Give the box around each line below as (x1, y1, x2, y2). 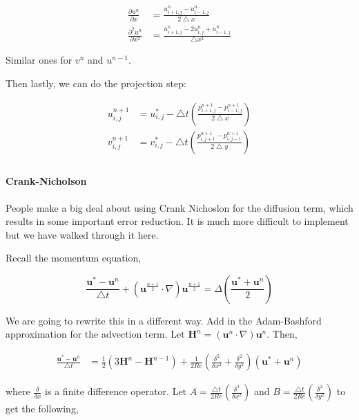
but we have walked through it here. (6, 227, 159, 241)
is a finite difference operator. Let (45, 384, 187, 399)
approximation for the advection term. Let (6, 327, 185, 341)
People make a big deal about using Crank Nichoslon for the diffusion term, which (6, 200, 353, 214)
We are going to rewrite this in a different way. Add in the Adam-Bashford (6, 313, 322, 327)
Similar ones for (6, 53, 72, 67)
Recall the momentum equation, (6, 250, 142, 265)
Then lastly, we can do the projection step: (6, 76, 186, 91)
